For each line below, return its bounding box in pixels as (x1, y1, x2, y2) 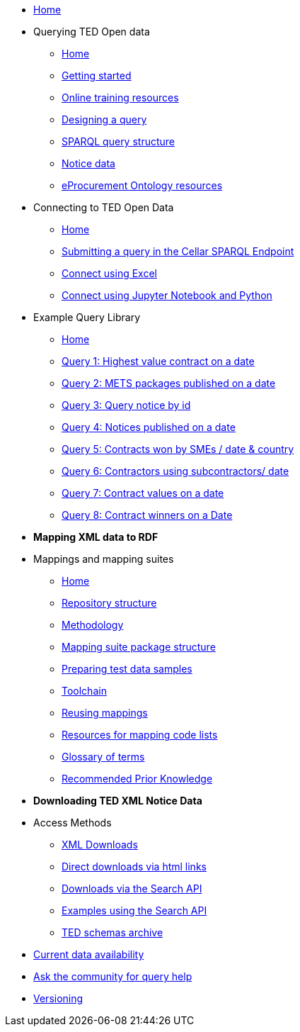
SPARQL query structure (62, 135, 175, 147)
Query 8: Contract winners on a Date (62, 509, 233, 521)
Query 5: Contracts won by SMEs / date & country (62, 443, 294, 455)
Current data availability (33, 948, 144, 960)
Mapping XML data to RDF (33, 531, 158, 543)
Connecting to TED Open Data (33, 201, 174, 213)
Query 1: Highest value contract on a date (62, 355, 255, 367)
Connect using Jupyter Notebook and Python (62, 289, 272, 301)
